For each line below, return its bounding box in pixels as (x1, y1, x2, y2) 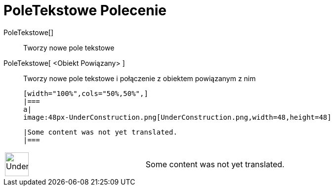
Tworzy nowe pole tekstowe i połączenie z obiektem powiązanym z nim (23, 74, 256, 83)
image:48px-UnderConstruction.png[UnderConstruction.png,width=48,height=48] (23, 113, 332, 121)
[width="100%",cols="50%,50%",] (23, 89, 148, 97)
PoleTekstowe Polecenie (3, 2, 167, 19)
